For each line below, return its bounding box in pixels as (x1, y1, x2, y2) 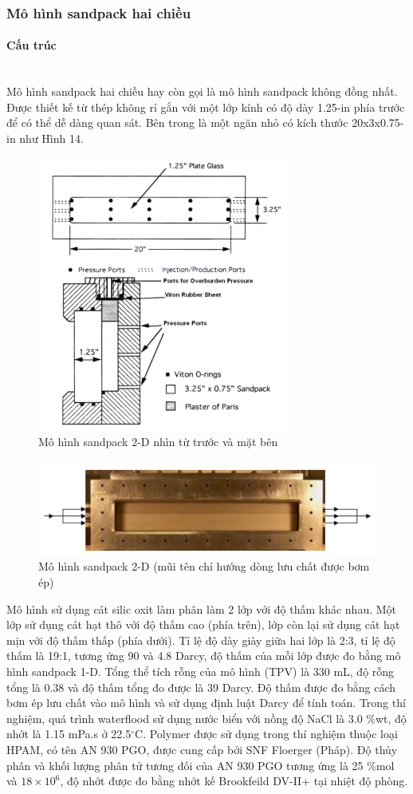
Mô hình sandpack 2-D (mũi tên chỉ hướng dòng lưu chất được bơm (38, 558, 370, 575)
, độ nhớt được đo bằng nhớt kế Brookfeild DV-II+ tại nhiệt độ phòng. (60, 772, 408, 789)
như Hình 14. (19, 130, 84, 147)
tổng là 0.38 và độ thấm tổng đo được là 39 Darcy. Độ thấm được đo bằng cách (6, 678, 396, 695)
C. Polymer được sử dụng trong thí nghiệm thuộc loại (135, 725, 398, 742)
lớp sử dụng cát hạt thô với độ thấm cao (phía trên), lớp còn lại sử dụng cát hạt (6, 616, 400, 633)
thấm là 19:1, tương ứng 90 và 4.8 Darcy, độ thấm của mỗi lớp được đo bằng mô (6, 647, 401, 664)
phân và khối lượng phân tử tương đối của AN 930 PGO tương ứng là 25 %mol (6, 756, 395, 773)
